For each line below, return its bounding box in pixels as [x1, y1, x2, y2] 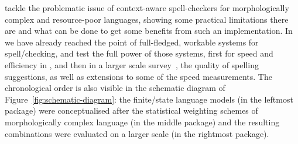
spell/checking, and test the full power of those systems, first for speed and [5, 47, 273, 59]
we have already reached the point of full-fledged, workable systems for [5, 36, 259, 48]
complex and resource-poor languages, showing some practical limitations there [5, 13, 289, 25]
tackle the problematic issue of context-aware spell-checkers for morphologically [5, 2, 289, 13]
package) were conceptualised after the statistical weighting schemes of [5, 104, 258, 117]
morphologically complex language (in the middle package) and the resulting [5, 115, 280, 128]
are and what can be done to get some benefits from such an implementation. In [5, 24, 293, 37]
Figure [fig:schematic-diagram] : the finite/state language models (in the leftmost [5, 93, 293, 105]
